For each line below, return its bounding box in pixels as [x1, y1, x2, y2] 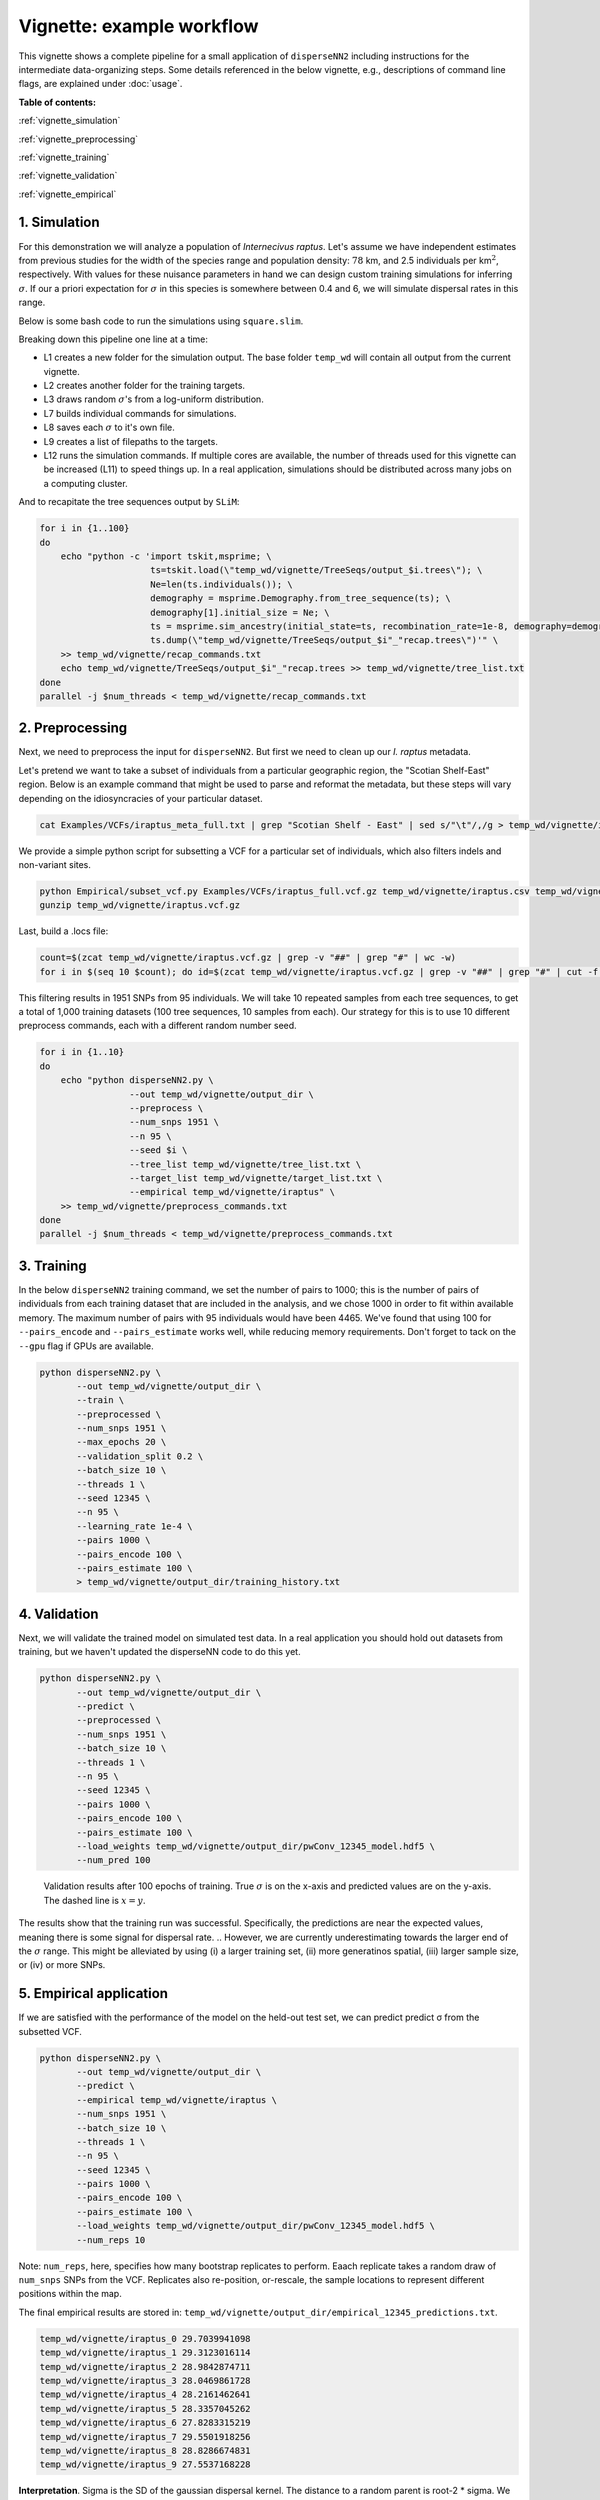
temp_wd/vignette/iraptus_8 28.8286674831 [39, 2445, 251, 2456]
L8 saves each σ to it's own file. [43, 421, 175, 434]
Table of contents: [18, 96, 97, 108]
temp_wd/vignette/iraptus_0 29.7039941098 [39, 2333, 251, 2344]
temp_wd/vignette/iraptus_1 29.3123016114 [39, 2347, 251, 2359]
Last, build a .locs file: [18, 925, 109, 937]
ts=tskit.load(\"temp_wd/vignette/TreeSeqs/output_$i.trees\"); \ [150, 565, 483, 576]
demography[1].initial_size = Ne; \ [150, 606, 330, 618]
